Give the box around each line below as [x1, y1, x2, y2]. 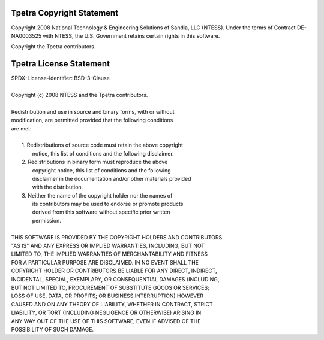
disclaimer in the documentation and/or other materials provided [32, 175, 191, 182]
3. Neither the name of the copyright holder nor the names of [22, 192, 173, 199]
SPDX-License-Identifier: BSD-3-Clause [11, 75, 110, 82]
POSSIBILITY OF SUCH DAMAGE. [11, 326, 94, 333]
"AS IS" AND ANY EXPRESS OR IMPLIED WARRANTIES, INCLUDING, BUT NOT [11, 242, 205, 250]
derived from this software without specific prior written [32, 208, 170, 215]
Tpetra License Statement [11, 59, 110, 69]
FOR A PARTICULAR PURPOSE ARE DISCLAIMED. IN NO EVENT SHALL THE [11, 259, 199, 266]
